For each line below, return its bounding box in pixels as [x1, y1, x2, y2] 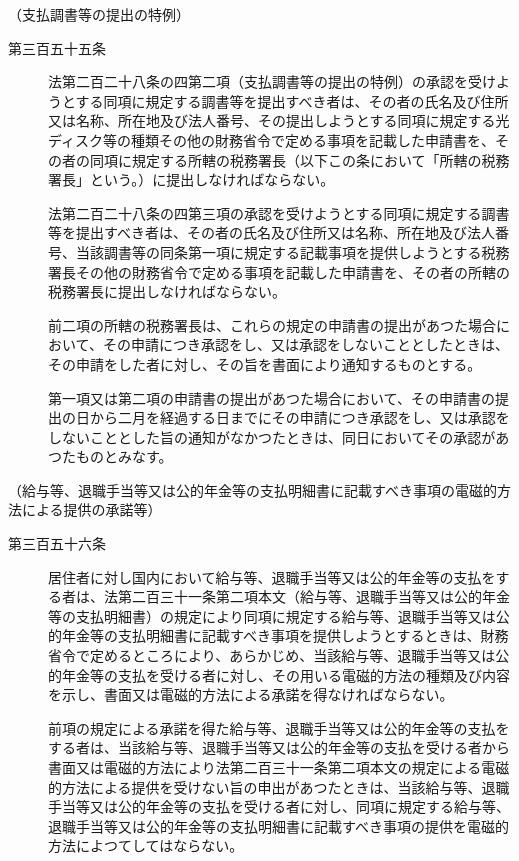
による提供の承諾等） [21, 499, 162, 520]
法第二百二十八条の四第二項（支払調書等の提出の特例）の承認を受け [48, 71, 496, 92]
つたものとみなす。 [48, 446, 173, 467]
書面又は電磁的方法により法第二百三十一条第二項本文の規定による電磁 [48, 757, 510, 777]
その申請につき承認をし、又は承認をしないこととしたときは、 [102, 334, 509, 355]
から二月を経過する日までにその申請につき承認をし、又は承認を [89, 407, 510, 428]
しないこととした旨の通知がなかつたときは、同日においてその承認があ [48, 426, 510, 447]
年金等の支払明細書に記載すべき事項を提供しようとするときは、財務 [61, 625, 509, 646]
